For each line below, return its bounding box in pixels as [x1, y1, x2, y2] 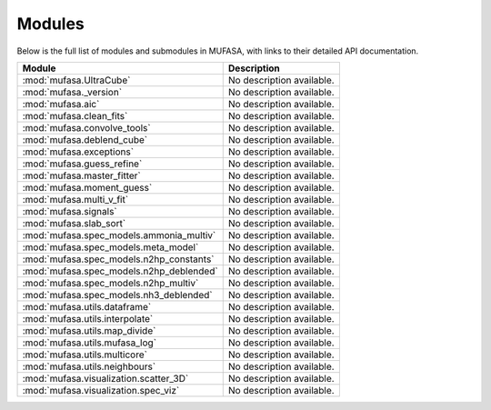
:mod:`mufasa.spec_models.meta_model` [22, 241, 199, 254]
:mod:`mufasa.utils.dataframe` [22, 300, 152, 313]
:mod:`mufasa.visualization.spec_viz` [22, 384, 180, 396]
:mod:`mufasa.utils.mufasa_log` [22, 336, 157, 349]
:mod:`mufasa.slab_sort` [22, 216, 126, 229]
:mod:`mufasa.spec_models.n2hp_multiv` [22, 276, 199, 289]
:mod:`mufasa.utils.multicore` [22, 348, 147, 361]
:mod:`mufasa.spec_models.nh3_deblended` [22, 288, 213, 301]
